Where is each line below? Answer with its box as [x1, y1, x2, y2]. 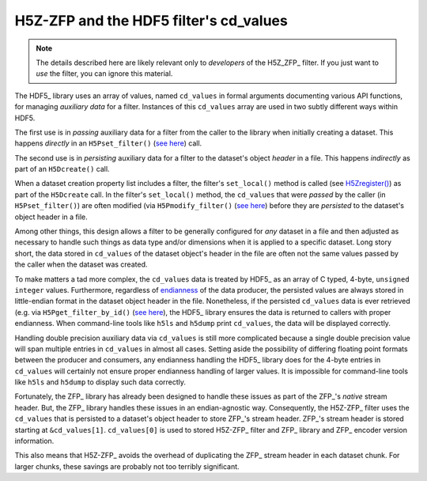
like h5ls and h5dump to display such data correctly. [14, 377, 186, 387]
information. [14, 436, 55, 446]
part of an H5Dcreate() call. [14, 165, 110, 174]
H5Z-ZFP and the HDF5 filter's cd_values [14, 12, 288, 29]
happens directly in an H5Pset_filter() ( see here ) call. [14, 138, 202, 148]
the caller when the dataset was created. [14, 259, 148, 269]
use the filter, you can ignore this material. [36, 69, 173, 78]
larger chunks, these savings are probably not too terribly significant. [14, 461, 240, 471]
